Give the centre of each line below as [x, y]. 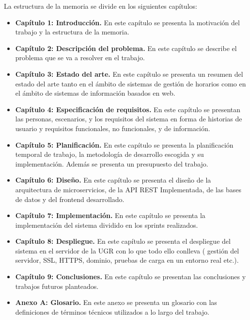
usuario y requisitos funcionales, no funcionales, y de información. [113, 128]
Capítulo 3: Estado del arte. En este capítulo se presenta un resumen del [129, 74]
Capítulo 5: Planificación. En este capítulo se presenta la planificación [124, 144]
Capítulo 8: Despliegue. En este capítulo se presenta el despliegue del [123, 241]
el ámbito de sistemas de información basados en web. [95, 93]
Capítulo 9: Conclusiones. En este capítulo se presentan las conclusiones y [131, 277]
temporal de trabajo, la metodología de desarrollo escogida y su [109, 154]
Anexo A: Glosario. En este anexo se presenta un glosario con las [116, 302]
